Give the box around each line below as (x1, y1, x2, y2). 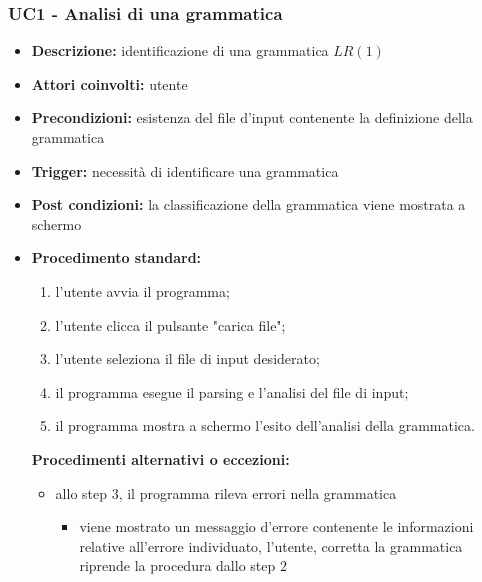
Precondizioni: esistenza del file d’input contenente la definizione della (31, 107, 473, 128)
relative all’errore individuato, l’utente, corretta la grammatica (79, 535, 463, 556)
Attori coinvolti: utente (31, 73, 188, 94)
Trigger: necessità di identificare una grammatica (31, 160, 339, 181)
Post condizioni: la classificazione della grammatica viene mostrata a (31, 194, 466, 215)
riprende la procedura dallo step (79, 555, 276, 576)
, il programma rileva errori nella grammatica (118, 482, 397, 503)
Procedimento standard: (31, 247, 202, 268)
